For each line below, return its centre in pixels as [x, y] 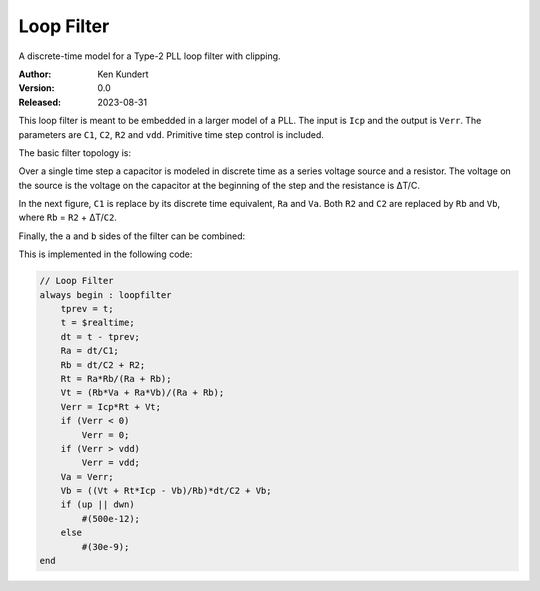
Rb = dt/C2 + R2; [103, 364]
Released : [40, 102]
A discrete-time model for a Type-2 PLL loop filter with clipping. [149, 56]
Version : [36, 88]
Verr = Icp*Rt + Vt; [111, 406]
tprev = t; [87, 308]
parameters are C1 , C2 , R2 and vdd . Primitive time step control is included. [171, 134]
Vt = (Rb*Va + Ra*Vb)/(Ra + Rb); [142, 393]
